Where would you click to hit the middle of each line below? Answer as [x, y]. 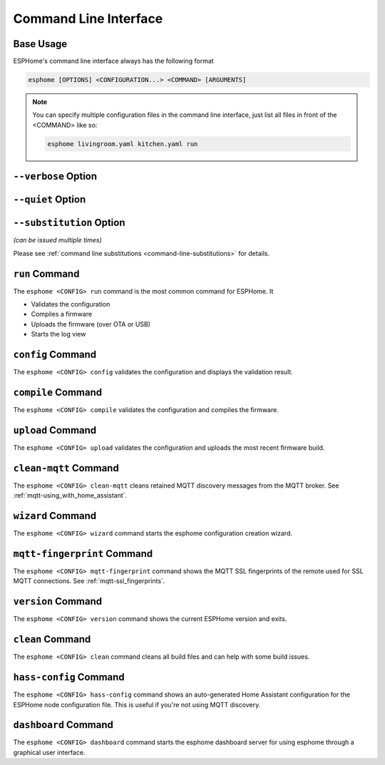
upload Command [55, 430]
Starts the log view [58, 334]
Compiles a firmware [62, 314]
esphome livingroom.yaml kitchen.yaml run [123, 144]
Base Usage [40, 44]
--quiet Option [50, 200]
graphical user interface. [49, 752]
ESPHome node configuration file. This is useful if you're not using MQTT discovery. [137, 704]
